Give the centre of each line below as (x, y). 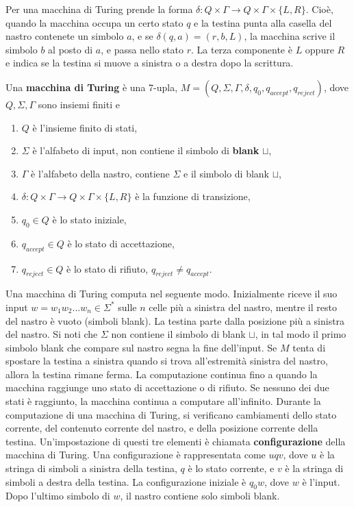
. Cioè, (319, 9)
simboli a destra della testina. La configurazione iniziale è (126, 481)
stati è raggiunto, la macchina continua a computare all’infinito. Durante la (163, 401)
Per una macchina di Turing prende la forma (99, 9)
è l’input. (321, 481)
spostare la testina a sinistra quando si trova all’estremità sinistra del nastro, (167, 361)
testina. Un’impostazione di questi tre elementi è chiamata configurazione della (176, 441)
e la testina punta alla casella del (263, 22)
